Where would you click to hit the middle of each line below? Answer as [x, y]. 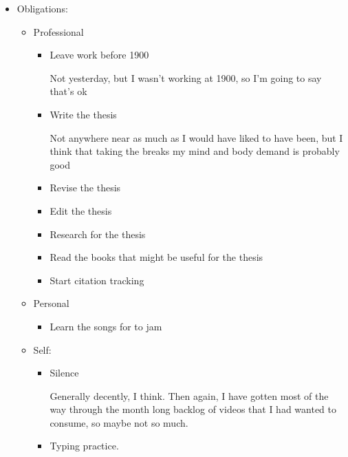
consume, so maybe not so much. [119, 422]
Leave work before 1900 [99, 55]
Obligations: [42, 8]
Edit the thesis [81, 210]
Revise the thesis [85, 188]
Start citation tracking [97, 280]
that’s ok [68, 91]
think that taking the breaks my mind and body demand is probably [195, 151]
